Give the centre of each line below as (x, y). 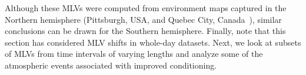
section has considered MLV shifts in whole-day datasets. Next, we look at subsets (153, 42)
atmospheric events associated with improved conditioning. (111, 65)
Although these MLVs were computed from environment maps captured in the (146, 8)
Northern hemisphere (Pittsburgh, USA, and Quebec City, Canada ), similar (143, 19)
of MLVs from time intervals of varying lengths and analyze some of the (134, 54)
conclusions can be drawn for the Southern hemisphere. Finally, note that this (145, 31)
